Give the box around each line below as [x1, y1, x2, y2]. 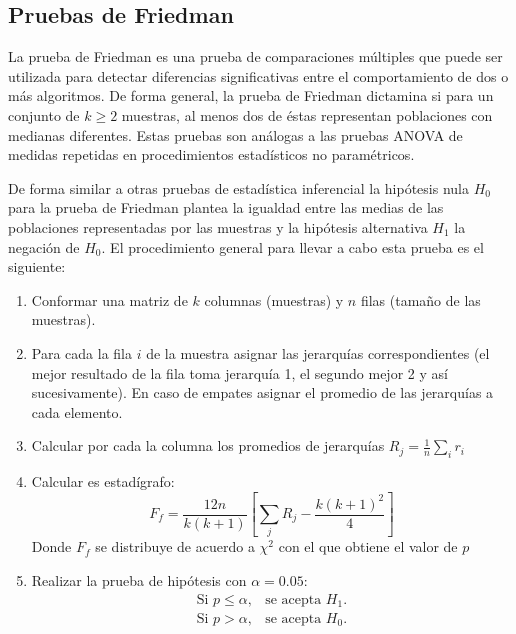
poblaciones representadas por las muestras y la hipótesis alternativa [8, 216, 428, 237]
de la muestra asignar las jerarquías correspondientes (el [146, 342, 490, 363]
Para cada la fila [31, 342, 132, 363]
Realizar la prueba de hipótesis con [31, 569, 247, 590]
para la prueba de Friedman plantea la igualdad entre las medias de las [8, 197, 444, 218]
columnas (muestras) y [204, 289, 344, 310]
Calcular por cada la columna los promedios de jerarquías [31, 435, 385, 456]
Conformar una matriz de [31, 289, 188, 310]
